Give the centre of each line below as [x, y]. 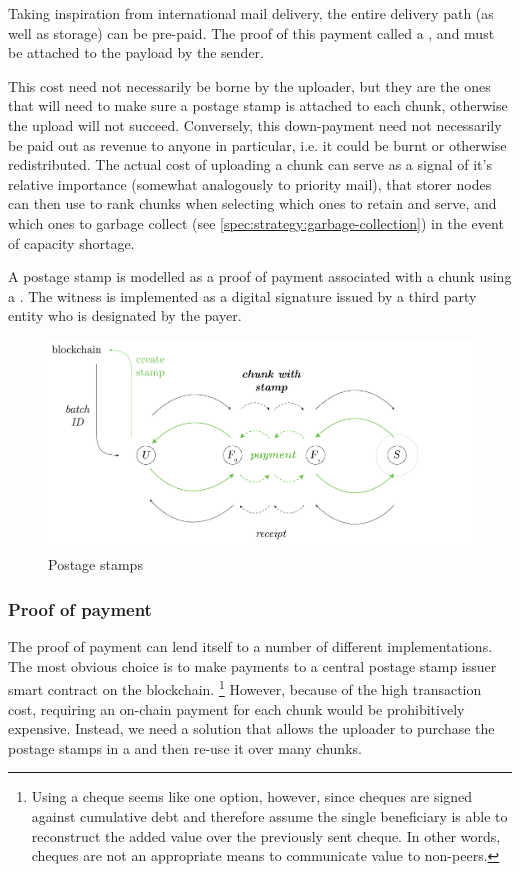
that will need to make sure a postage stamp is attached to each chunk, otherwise [258, 105]
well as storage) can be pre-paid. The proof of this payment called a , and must [251, 32]
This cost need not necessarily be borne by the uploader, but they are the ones [249, 85]
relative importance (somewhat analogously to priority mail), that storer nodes [250, 183]
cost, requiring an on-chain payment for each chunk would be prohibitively [236, 708]
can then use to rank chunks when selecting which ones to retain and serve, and [252, 203]
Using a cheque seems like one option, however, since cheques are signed [252, 796]
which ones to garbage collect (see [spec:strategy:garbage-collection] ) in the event [256, 222]
